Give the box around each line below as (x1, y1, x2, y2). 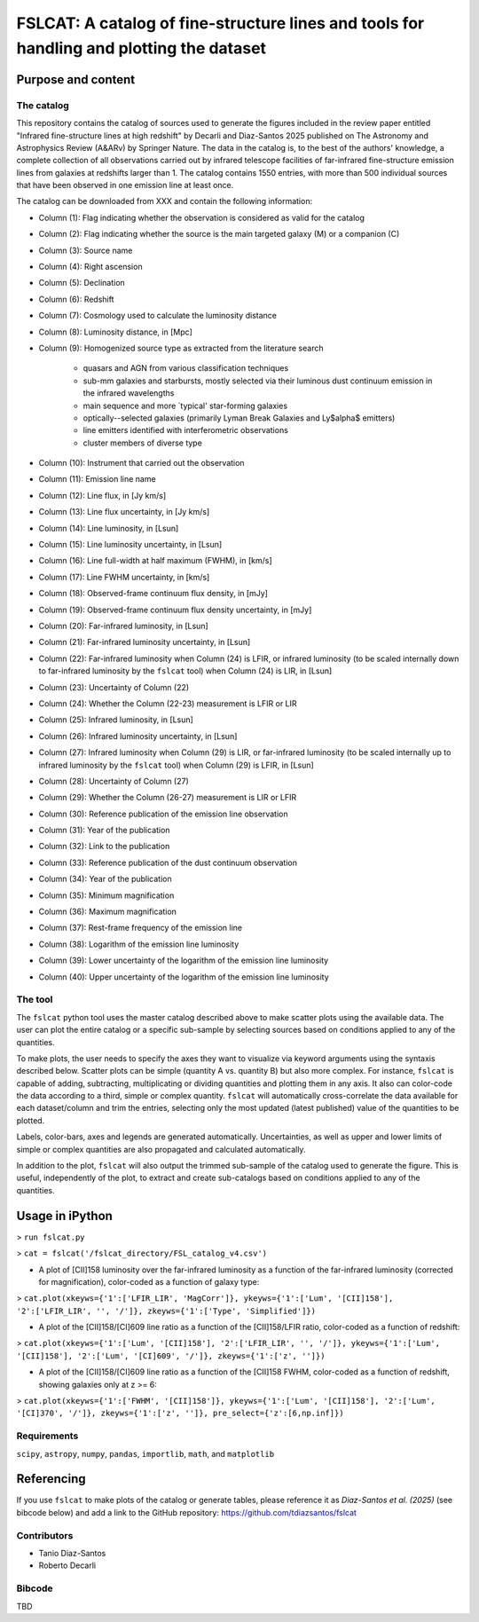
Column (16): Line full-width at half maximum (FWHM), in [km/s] (38, 555, 272, 566)
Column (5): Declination (38, 278, 126, 288)
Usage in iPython (16, 1208, 113, 1224)
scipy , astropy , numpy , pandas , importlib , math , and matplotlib (16, 1448, 275, 1459)
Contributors (16, 1529, 74, 1541)
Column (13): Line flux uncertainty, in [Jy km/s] (38, 507, 210, 517)
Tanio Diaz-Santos (38, 1547, 106, 1558)
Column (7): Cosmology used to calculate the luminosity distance (38, 311, 277, 321)
